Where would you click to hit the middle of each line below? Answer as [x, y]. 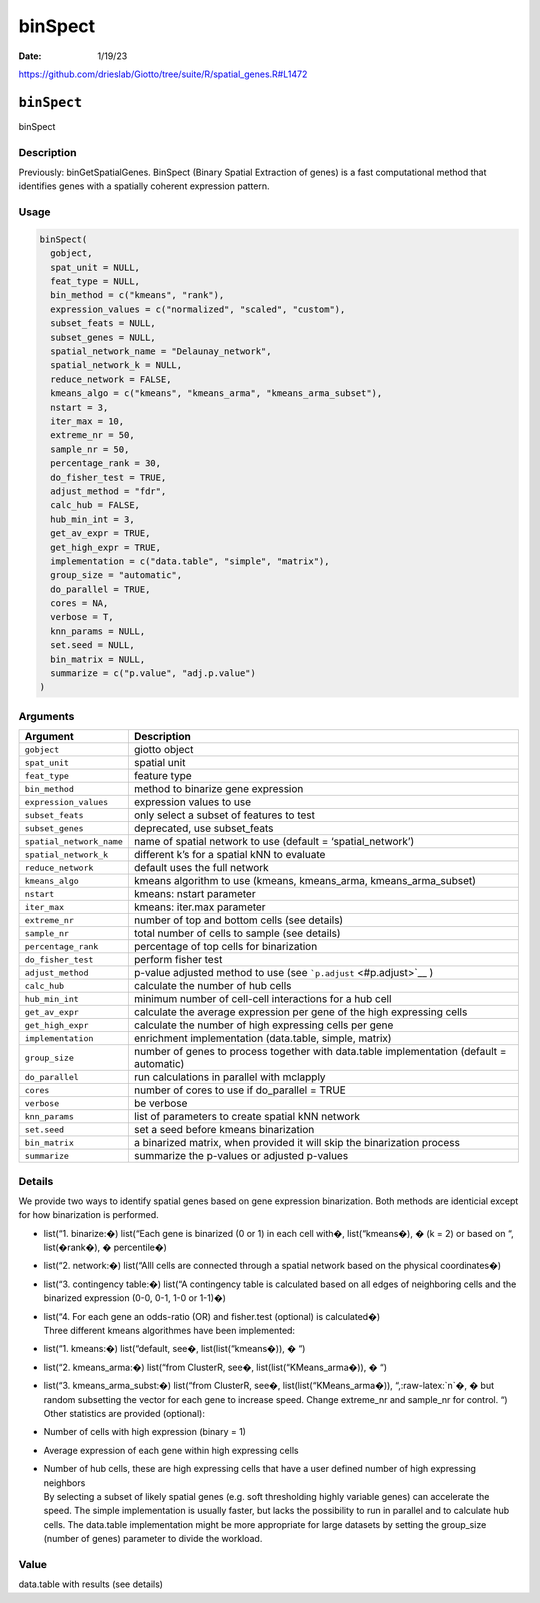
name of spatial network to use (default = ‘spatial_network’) [274, 842]
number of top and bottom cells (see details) [238, 920]
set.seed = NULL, [92, 645]
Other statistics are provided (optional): [124, 1413]
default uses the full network [201, 868]
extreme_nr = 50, [92, 435]
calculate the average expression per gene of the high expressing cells [300, 1012]
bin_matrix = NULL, [98, 659]
